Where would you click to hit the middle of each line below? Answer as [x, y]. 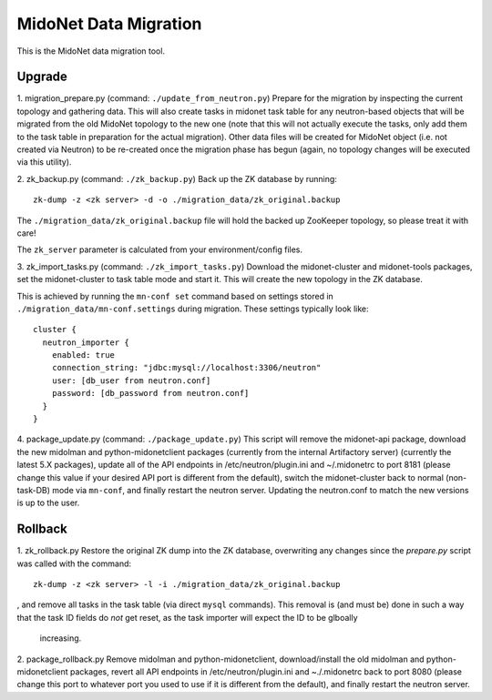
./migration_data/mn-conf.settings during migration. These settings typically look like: [193, 309]
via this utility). [44, 162]
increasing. [61, 638]
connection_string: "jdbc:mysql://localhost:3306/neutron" [186, 368]
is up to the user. [48, 503]
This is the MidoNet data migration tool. [91, 51]
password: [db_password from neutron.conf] [150, 393]
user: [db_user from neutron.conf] [131, 380]
